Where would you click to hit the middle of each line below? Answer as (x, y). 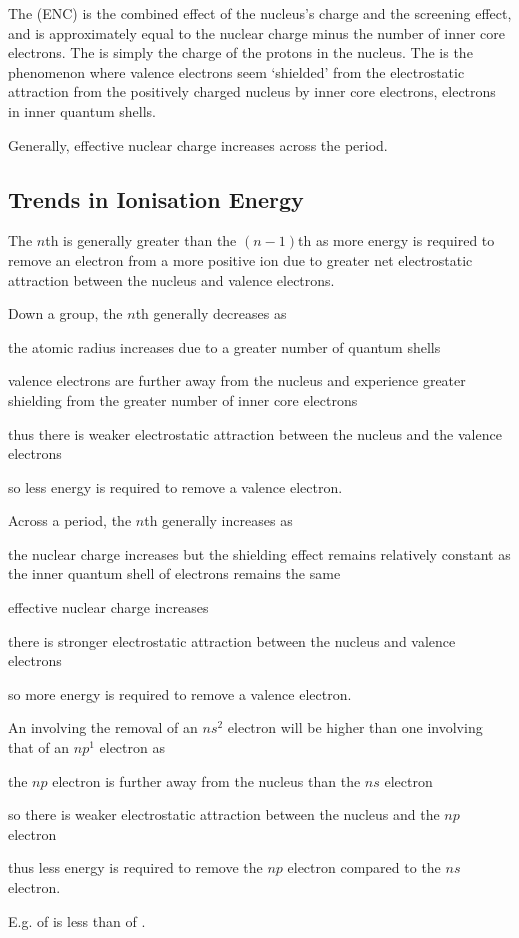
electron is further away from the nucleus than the (206, 780)
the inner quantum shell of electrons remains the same (174, 573)
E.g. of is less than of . (77, 920)
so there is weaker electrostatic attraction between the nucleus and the (224, 814)
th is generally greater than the (141, 240)
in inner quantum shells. (82, 110)
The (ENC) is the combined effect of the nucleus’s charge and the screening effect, (260, 13)
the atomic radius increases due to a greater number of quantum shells (224, 346)
